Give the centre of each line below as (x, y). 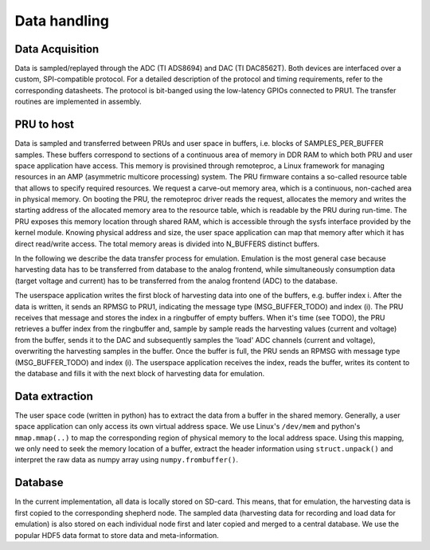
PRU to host (45, 125)
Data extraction (54, 396)
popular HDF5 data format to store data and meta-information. (117, 535)
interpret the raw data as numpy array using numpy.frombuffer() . (127, 460)
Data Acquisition (57, 49)
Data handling (62, 21)
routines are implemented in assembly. (78, 102)
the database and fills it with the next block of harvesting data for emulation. (140, 373)
